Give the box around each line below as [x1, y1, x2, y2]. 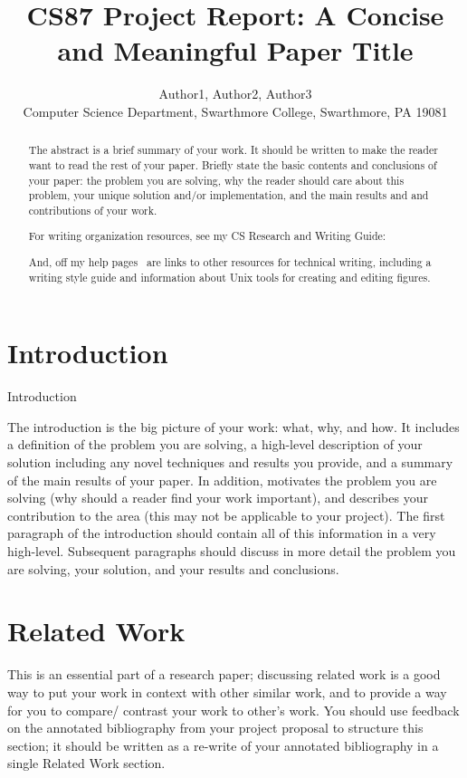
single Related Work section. [7, 754, 166, 773]
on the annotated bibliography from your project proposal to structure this [7, 718, 424, 737]
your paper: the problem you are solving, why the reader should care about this [28, 172, 405, 187]
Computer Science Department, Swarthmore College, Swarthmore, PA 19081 [23, 101, 448, 120]
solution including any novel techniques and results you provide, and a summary [7, 453, 453, 472]
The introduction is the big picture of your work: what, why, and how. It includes [7, 417, 460, 436]
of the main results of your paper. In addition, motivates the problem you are [7, 470, 437, 489]
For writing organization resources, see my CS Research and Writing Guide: [28, 228, 386, 244]
